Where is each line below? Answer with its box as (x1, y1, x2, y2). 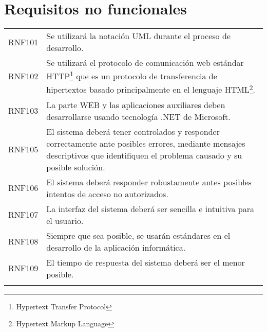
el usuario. (46, 214, 84, 226)
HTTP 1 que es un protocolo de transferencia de (46, 68, 217, 82)
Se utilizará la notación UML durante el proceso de (46, 30, 231, 42)
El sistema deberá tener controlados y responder (46, 125, 220, 137)
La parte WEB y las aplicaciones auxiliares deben (46, 98, 225, 111)
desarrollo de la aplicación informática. (46, 241, 186, 253)
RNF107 (8, 208, 39, 221)
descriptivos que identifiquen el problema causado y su (46, 149, 242, 161)
